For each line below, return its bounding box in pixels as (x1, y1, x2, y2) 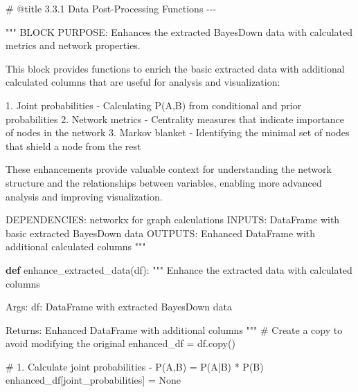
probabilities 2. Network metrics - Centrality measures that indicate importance (6, 111, 344, 126)
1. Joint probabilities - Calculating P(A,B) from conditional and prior (6, 97, 302, 112)
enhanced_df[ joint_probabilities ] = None (6, 373, 181, 387)
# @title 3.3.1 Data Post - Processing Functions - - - (6, 1, 217, 15)
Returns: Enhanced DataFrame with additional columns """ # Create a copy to (6, 322, 343, 337)
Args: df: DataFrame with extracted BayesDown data (6, 299, 232, 314)
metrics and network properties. (6, 38, 141, 53)
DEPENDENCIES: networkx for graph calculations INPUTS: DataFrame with (6, 212, 340, 227)
